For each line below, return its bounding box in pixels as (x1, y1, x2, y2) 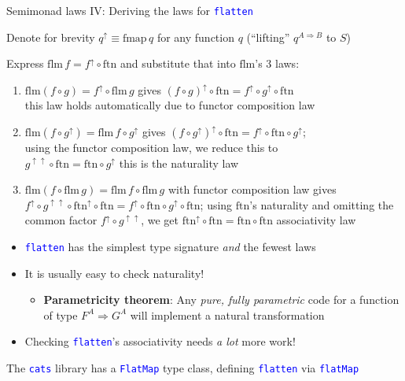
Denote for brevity (6, 28, 95, 45)
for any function (156, 28, 234, 45)
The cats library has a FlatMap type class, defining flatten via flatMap (6, 360, 359, 376)
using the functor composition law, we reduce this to (24, 139, 278, 156)
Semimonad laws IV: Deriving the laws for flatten (6, 2, 253, 18)
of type (43, 306, 78, 323)
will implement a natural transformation (130, 306, 325, 323)
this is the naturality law (119, 154, 239, 171)
